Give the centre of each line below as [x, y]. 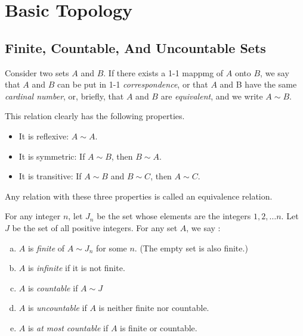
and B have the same [258, 84]
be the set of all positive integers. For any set [95, 227]
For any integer [33, 216]
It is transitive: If [50, 176]
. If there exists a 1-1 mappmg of [163, 72]
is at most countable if [68, 327]
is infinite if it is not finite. [76, 268]
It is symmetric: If [52, 156]
